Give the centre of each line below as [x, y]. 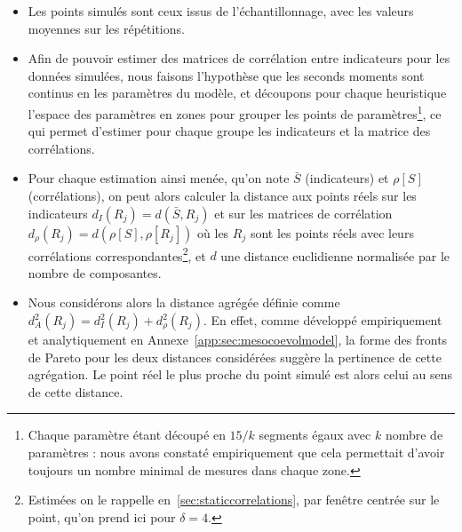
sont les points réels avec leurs [332, 232]
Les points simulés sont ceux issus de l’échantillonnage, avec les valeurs [221, 11]
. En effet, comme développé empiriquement [323, 320]
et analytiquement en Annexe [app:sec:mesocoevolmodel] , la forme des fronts [238, 340]
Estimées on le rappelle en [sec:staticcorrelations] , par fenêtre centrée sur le [234, 500]
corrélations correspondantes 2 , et [117, 254]
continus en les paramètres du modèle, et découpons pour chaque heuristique [237, 93]
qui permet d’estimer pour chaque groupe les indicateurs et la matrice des [229, 131]
